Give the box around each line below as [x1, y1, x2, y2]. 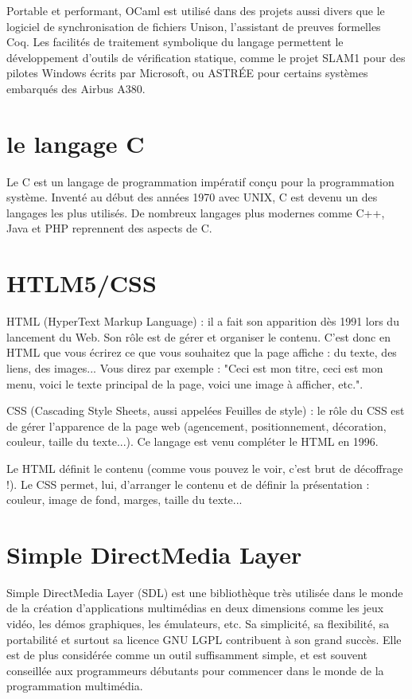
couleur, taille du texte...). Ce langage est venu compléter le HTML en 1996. [6, 433, 379, 450]
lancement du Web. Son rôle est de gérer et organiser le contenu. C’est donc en [6, 328, 391, 345]
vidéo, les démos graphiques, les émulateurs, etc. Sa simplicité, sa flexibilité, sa [6, 615, 390, 632]
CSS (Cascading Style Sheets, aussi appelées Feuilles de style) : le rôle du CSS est [6, 402, 405, 419]
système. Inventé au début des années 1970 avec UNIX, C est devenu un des [6, 189, 378, 205]
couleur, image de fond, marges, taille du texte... [6, 491, 243, 508]
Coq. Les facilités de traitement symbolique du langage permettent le [6, 33, 344, 50]
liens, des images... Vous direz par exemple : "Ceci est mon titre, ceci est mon [6, 359, 383, 376]
